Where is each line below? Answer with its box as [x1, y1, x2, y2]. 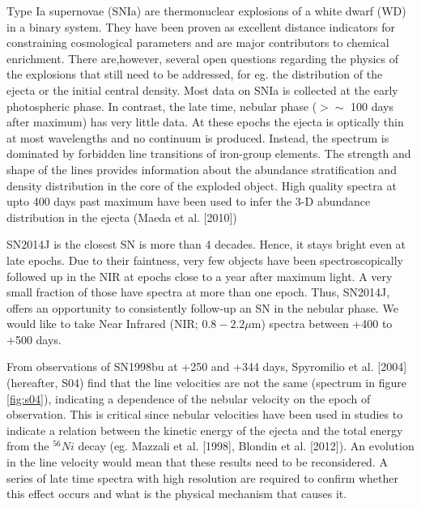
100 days [351, 97, 393, 114]
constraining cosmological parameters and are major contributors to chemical [6, 34, 389, 51]
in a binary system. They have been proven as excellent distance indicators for [6, 18, 396, 35]
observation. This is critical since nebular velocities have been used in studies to [6, 406, 403, 423]
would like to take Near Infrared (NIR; [6, 315, 198, 332]
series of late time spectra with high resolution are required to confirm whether [6, 469, 398, 486]
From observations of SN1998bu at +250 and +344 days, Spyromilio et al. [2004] [6, 358, 407, 375]
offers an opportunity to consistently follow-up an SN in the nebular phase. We [6, 299, 398, 316]
